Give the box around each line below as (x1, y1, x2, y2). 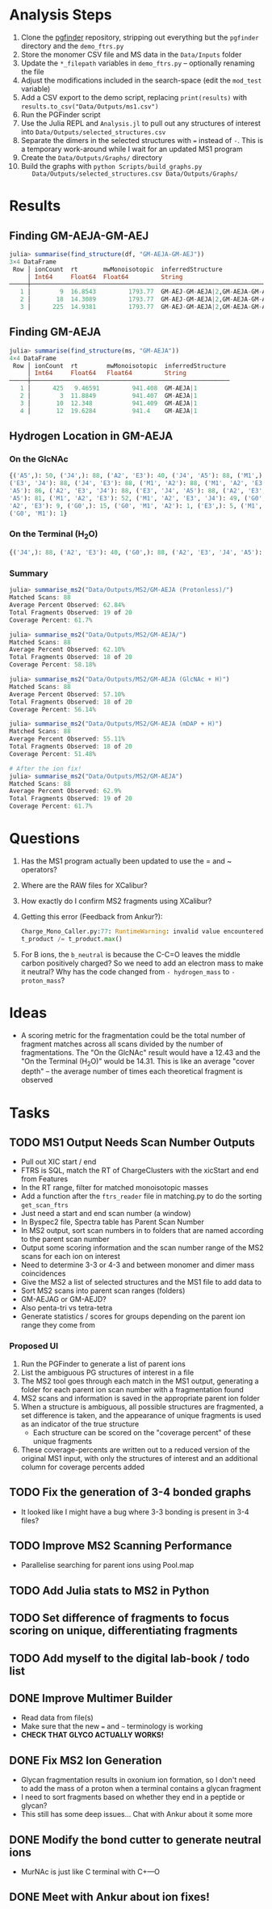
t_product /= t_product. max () (20, 935, 123, 943)
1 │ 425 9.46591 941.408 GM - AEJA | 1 (19, 384, 198, 393)
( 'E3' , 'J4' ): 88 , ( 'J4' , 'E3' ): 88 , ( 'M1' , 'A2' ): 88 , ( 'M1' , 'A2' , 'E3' (9, 479, 266, 488)
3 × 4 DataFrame (9, 257, 57, 266)
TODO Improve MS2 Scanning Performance (9, 1539, 232, 1552)
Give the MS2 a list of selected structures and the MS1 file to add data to (20, 1278, 262, 1287)
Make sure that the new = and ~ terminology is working (20, 1721, 203, 1731)
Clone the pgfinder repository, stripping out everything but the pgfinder (20, 32, 259, 42)
